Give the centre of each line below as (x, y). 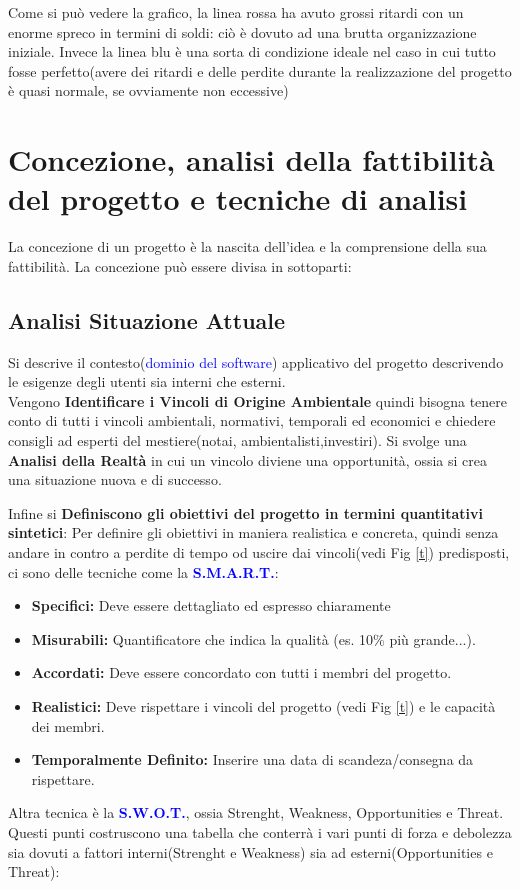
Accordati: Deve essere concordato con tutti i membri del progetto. (241, 672)
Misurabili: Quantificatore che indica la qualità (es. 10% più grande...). (253, 638)
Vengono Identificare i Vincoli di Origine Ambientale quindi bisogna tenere (258, 400)
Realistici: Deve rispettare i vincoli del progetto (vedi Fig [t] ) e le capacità (263, 705)
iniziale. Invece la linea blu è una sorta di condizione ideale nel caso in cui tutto (252, 51)
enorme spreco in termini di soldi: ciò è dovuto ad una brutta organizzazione (242, 31)
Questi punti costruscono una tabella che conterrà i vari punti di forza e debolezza (260, 831)
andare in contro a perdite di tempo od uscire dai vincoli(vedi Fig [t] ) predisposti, (259, 552)
